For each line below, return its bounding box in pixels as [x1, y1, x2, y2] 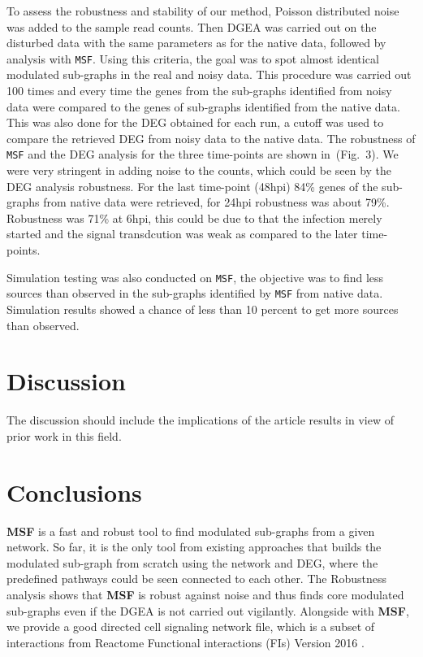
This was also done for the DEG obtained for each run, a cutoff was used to [6, 114, 384, 131]
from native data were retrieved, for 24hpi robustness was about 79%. [43, 194, 390, 211]
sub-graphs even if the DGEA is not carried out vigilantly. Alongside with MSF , [6, 602, 409, 619]
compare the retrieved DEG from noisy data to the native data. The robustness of [6, 129, 416, 146]
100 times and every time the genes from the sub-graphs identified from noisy [6, 82, 392, 99]
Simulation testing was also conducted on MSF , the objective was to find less [6, 268, 384, 285]
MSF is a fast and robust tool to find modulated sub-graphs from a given [6, 522, 375, 539]
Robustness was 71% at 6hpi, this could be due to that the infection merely [6, 209, 382, 226]
